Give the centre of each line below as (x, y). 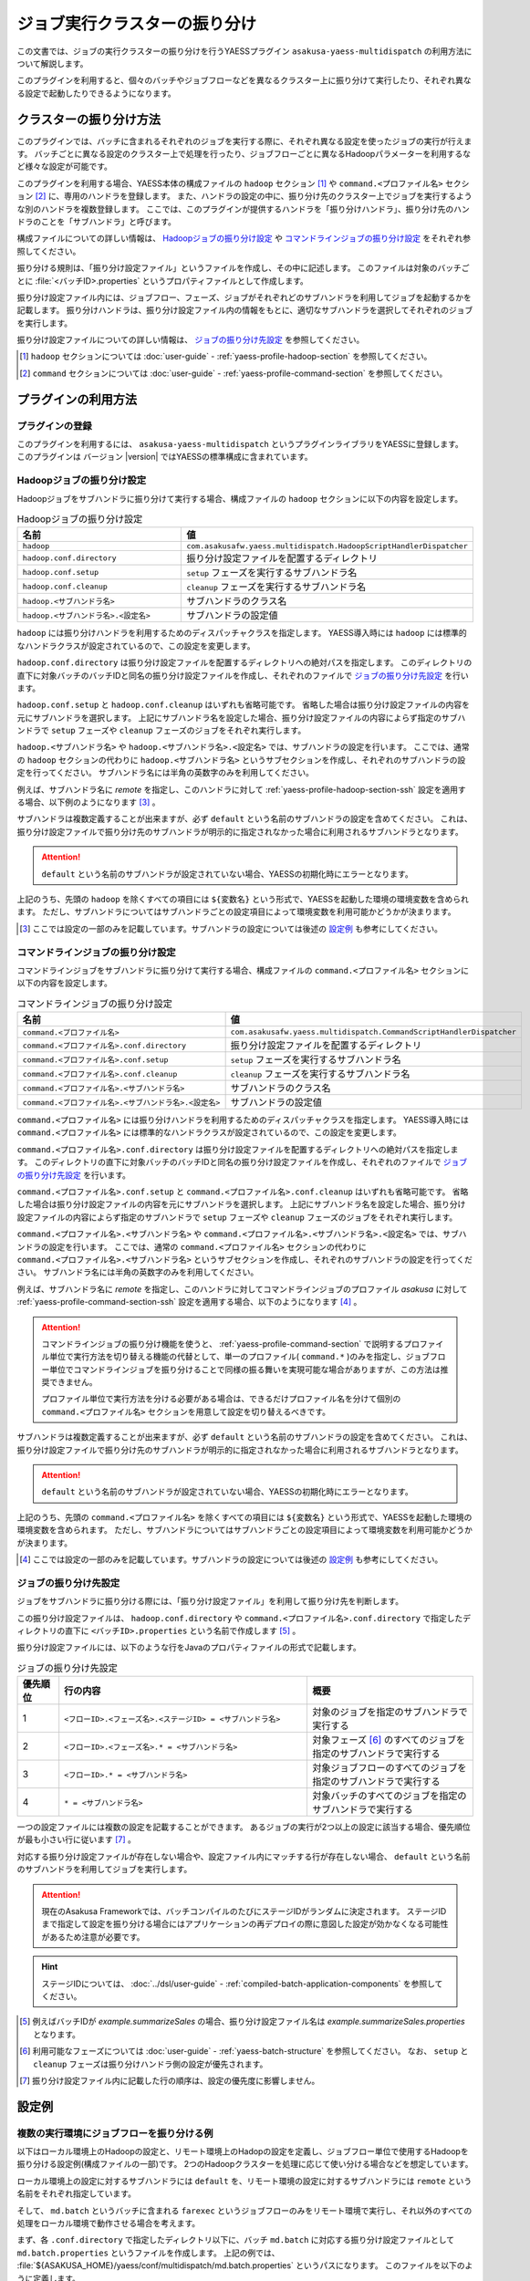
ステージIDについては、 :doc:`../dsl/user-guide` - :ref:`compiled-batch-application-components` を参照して (242, 1984)
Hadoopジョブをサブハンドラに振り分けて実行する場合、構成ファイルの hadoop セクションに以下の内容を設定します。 (240, 498)
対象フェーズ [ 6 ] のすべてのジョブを (388, 1740)
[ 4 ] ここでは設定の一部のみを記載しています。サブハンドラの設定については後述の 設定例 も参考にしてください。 (231, 1559)
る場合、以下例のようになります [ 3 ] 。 (88, 802)
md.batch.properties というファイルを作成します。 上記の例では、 (148, 2253)
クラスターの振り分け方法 (89, 119)
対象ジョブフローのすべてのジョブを (389, 1768)
